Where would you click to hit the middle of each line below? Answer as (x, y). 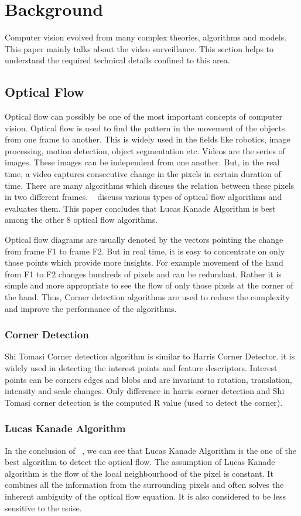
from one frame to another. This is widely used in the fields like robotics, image (148, 139)
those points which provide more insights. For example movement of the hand (144, 262)
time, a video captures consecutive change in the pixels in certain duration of (143, 174)
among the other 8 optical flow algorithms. (81, 220)
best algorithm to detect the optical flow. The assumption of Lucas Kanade (140, 462)
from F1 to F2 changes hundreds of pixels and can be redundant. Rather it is (143, 274)
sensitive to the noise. (43, 507)
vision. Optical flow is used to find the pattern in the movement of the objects (145, 128)
